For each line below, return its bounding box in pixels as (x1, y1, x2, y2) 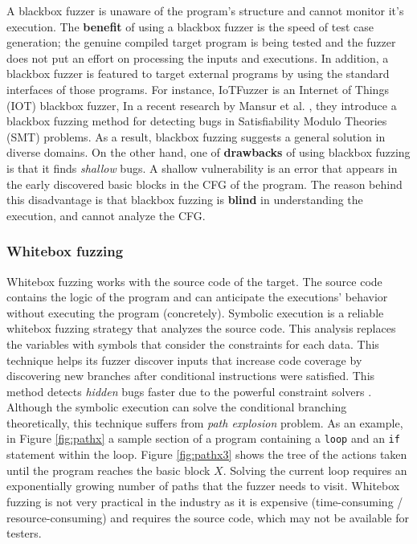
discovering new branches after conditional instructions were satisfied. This (6, 367, 375, 384)
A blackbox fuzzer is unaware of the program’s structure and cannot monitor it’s (6, 2, 404, 18)
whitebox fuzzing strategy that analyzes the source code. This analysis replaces (6, 320, 396, 337)
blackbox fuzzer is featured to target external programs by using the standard (6, 65, 390, 82)
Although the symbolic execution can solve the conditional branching (6, 399, 347, 415)
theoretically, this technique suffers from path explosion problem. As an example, (6, 414, 403, 431)
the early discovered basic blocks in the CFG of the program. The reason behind (6, 175, 403, 192)
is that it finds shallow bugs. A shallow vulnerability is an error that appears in (6, 159, 398, 176)
